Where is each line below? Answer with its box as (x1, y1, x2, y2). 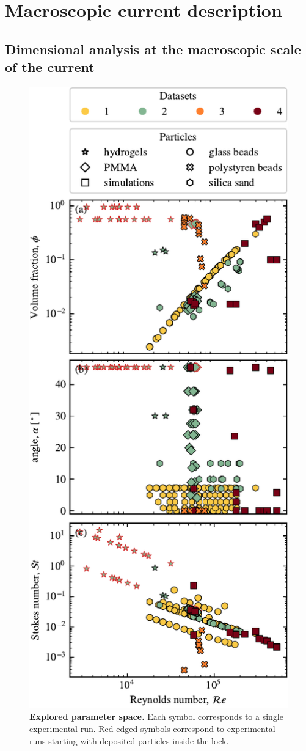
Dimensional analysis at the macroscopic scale (5, 39, 301, 58)
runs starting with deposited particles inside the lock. (29, 734, 229, 747)
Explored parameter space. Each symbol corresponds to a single (29, 710, 283, 723)
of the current (5, 57, 95, 76)
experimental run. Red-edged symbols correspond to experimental (29, 722, 275, 735)
